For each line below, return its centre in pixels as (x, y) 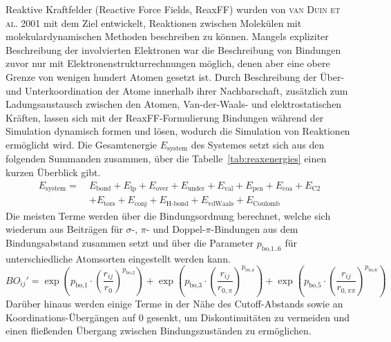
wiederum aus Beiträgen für (64, 229)
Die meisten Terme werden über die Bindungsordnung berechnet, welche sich (168, 215)
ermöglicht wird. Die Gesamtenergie (82, 144)
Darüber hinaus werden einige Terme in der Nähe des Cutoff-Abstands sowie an (174, 304)
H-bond (177, 203)
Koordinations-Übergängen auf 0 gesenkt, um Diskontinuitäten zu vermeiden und (178, 317)
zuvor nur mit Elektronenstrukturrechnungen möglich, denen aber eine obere (168, 63)
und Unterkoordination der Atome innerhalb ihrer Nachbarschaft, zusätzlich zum (177, 90)
